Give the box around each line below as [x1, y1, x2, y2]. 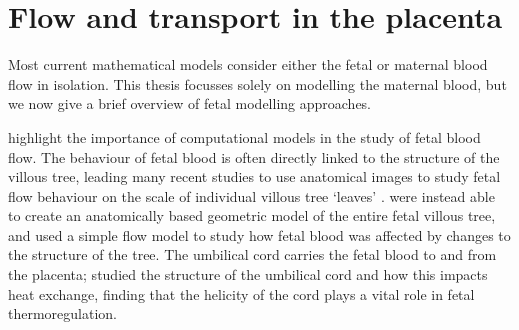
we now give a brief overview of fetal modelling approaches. [8, 93, 372, 114]
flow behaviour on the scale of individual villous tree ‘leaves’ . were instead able [8, 185, 495, 206]
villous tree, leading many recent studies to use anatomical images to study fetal [8, 166, 501, 187]
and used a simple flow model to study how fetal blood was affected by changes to [8, 224, 511, 245]
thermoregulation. [8, 303, 117, 324]
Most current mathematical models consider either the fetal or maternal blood [8, 54, 488, 75]
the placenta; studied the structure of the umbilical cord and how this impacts [8, 264, 488, 285]
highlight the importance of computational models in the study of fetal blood [8, 126, 481, 147]
